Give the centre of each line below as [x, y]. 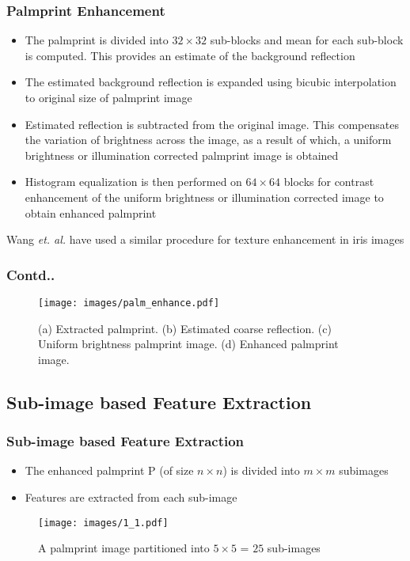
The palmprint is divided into [97, 40]
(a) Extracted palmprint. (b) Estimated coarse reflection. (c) [185, 328]
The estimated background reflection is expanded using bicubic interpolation [211, 82]
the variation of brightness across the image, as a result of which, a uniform [208, 140]
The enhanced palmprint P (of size [109, 470]
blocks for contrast [329, 182]
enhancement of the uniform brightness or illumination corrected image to [204, 197]
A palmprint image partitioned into [124, 548]
